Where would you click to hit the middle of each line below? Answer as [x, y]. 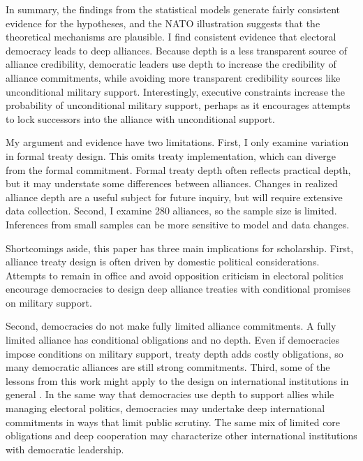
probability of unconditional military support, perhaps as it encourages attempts [178, 105]
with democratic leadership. [65, 449]
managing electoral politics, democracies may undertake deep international [165, 408]
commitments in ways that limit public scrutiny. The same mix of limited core [173, 422]
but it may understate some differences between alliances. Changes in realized [172, 183]
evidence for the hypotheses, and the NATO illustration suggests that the [163, 23]
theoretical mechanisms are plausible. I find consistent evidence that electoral [171, 37]
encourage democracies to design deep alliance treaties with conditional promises [178, 289]
